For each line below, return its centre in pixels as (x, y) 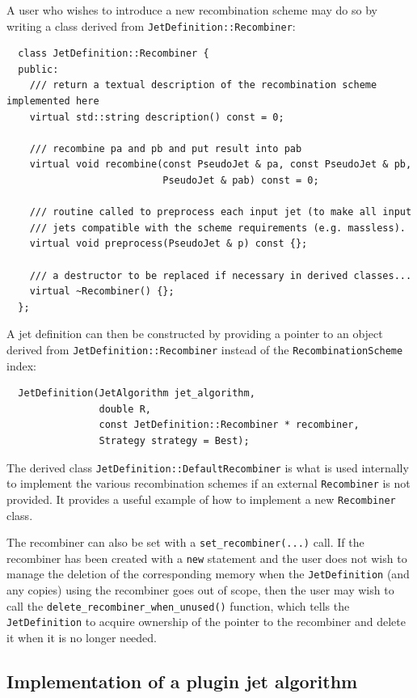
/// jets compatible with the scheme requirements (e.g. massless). (217, 228)
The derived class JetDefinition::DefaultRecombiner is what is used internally (208, 467)
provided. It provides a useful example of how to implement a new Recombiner (201, 499)
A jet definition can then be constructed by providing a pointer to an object (195, 334)
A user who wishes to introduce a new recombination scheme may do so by (192, 10)
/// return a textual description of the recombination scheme (203, 85)
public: (38, 69)
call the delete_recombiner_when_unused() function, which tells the (178, 605)
